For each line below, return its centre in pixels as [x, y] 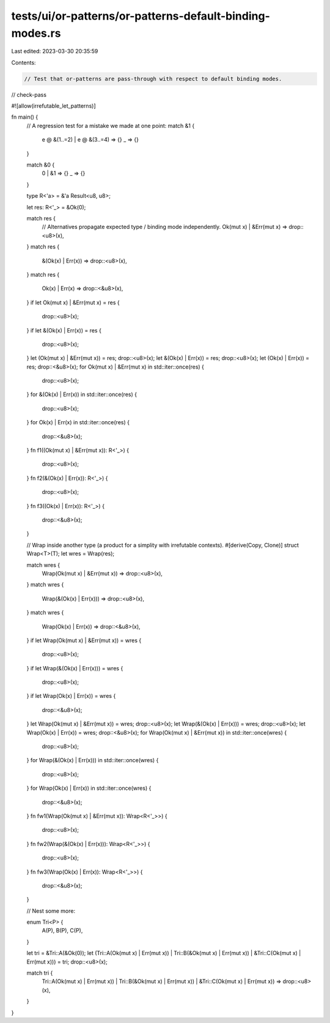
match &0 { [41, 165]
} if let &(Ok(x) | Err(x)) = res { [64, 330]
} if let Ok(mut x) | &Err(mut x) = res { [73, 302]
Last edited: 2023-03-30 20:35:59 [55, 51]
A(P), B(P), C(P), [62, 931]
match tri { [40, 973]
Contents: [24, 62]
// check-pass [29, 94]
